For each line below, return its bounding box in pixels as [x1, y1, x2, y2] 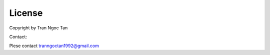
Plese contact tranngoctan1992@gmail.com [9, 43, 99, 49]
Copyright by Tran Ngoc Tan [9, 25, 68, 31]
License [9, 7, 43, 18]
